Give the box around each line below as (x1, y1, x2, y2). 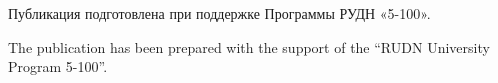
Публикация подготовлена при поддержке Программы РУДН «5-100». (8, 3, 431, 23)
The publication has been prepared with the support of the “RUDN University (8, 36, 490, 57)
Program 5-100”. (8, 56, 108, 77)
